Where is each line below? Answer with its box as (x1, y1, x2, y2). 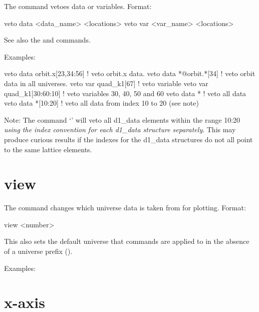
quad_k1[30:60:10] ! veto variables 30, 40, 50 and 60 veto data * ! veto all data (4, 88, 246, 98)
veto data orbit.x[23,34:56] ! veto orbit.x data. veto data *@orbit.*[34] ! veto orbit (4, 68, 255, 79)
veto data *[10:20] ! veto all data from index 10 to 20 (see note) (4, 98, 199, 108)
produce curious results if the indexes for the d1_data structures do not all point (4, 134, 253, 144)
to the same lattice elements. (4, 144, 92, 154)
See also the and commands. (4, 35, 91, 45)
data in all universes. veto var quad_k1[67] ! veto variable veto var (4, 78, 208, 88)
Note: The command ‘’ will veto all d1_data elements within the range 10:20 (4, 114, 240, 125)
